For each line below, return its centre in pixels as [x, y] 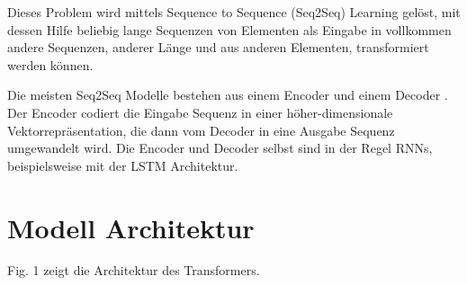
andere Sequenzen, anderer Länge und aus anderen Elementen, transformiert [218, 47]
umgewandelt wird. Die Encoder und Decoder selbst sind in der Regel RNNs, [220, 148]
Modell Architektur [131, 227]
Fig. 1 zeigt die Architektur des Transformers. [134, 270]
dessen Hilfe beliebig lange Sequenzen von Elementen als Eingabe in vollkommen [229, 29]
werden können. [50, 64]
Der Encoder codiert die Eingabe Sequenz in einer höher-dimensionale [200, 112]
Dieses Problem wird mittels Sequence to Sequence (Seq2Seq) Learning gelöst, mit [234, 12]
